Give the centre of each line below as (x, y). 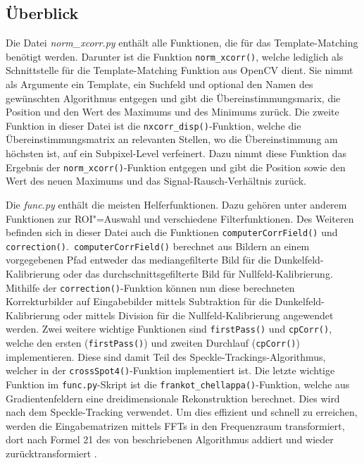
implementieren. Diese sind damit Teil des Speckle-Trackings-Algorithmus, (166, 356)
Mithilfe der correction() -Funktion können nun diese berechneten (150, 287)
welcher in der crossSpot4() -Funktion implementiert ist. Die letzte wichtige (170, 370)
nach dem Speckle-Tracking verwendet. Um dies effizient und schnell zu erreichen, (182, 412)
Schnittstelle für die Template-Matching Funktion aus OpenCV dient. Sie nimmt (180, 70)
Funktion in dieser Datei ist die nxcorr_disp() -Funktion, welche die (153, 125)
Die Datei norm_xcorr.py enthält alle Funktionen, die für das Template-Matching (182, 43)
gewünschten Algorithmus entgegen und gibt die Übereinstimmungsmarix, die (173, 98)
